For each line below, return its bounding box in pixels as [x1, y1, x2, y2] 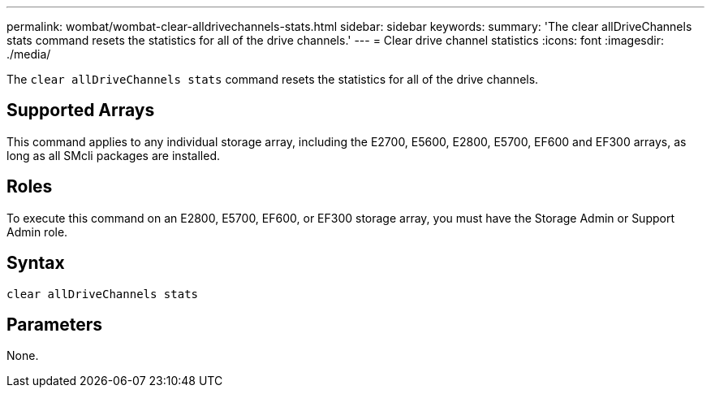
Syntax [6, 253, 65, 274]
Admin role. [6, 224, 68, 239]
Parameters [6, 314, 102, 335]
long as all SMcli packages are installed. [6, 148, 220, 162]
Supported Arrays [6, 100, 155, 121]
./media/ [6, 47, 51, 61]
